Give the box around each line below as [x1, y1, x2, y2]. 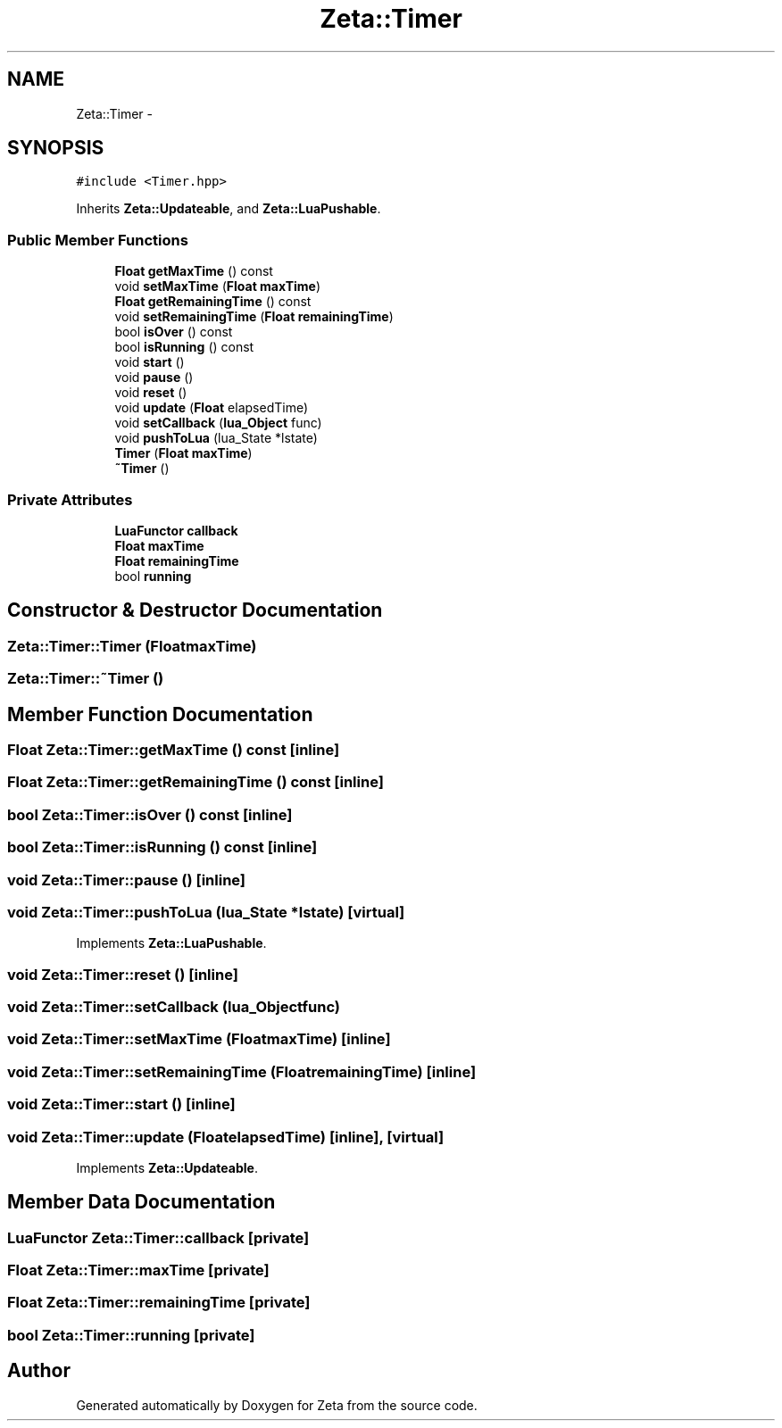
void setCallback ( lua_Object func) [114, 415, 322, 431]
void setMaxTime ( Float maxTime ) [114, 278, 321, 295]
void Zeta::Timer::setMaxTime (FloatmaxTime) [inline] [7, 1030, 391, 1049]
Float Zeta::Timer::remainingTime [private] [7, 1293, 311, 1312]
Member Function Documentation [7, 702, 313, 726]
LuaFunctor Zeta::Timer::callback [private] [7, 1228, 310, 1247]
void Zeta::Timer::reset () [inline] [7, 965, 238, 984]
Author [7, 1359, 71, 1382]
